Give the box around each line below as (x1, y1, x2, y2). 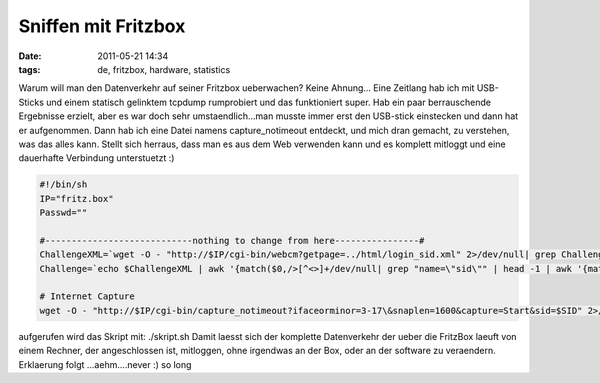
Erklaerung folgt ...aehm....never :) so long (18, 358, 192, 370)
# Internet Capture (39, 291, 135, 302)
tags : (18, 63, 41, 75)
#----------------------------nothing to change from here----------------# (39, 235, 425, 246)
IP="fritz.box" (39, 193, 114, 204)
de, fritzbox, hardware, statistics (97, 63, 231, 75)
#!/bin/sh (39, 179, 88, 190)
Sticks (18, 96, 45, 108)
